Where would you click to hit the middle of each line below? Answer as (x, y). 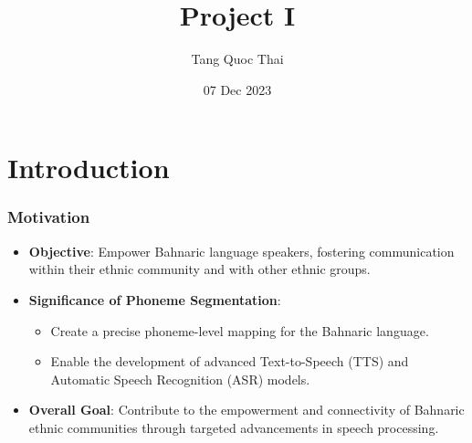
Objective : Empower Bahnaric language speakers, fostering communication (241, 251)
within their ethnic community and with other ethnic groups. (199, 269)
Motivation (49, 217)
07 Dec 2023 (237, 89)
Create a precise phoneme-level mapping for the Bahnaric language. (240, 330)
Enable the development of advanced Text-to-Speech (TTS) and (230, 361)
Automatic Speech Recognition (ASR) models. (180, 379)
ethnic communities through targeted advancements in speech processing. (234, 427)
